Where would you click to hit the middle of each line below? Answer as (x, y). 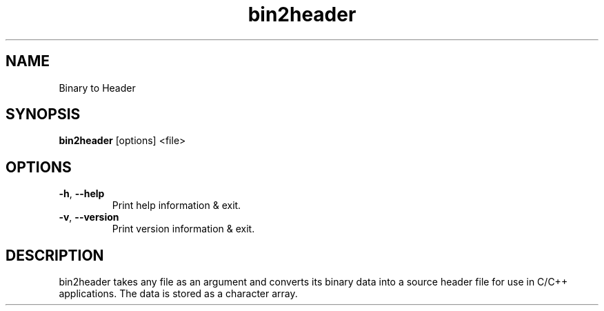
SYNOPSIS (43, 114)
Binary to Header (97, 88)
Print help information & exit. (177, 205)
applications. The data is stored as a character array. (178, 294)
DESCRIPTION (55, 255)
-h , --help (82, 194)
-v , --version (89, 217)
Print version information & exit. (183, 229)
